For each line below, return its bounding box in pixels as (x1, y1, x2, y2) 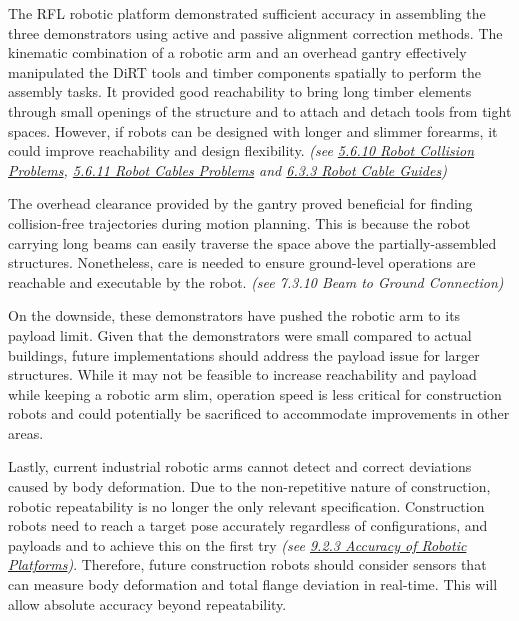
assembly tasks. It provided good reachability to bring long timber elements (8, 81, 472, 102)
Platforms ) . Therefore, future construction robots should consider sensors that (8, 554, 487, 575)
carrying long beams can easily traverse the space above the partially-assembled (8, 232, 497, 253)
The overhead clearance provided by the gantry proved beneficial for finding (8, 193, 473, 214)
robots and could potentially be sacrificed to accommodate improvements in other (8, 403, 510, 424)
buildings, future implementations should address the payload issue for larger (8, 344, 480, 365)
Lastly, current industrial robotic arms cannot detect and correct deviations (8, 456, 472, 477)
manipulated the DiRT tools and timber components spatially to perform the (8, 61, 481, 82)
